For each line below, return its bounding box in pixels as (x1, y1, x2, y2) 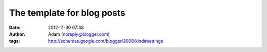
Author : (9, 31, 26, 37)
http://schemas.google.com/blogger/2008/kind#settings (48, 38, 163, 44)
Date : (9, 25, 21, 30)
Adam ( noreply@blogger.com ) (48, 31, 110, 37)
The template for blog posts (9, 7, 126, 18)
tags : (9, 38, 20, 44)
